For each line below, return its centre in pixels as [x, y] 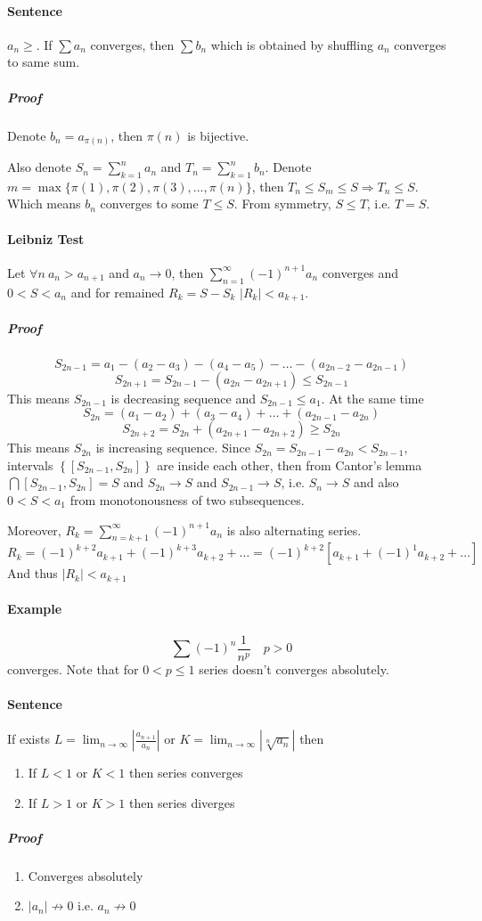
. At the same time [372, 398]
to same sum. [44, 62]
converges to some [149, 204]
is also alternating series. [294, 530]
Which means [44, 204]
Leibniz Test [46, 238]
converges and [360, 272]
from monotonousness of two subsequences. [187, 500]
